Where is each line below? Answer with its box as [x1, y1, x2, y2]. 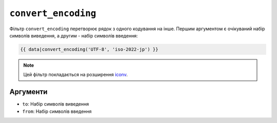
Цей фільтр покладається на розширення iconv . [23, 72, 128, 78]
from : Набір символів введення [22, 108, 92, 114]
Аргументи [9, 88, 48, 96]
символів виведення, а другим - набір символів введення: [9, 32, 138, 38]
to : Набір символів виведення [22, 101, 89, 107]
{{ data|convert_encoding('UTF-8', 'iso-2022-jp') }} [20, 46, 159, 52]
